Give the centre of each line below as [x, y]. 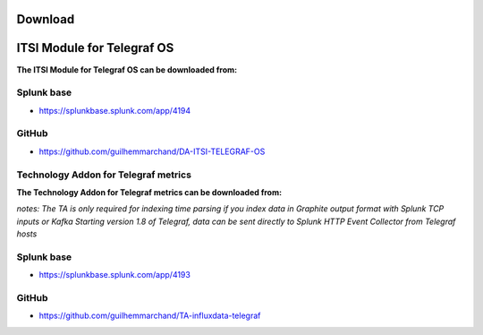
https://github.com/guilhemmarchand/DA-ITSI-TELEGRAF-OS [152, 151]
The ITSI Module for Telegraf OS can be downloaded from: [127, 69]
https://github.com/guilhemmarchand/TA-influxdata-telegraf [150, 316]
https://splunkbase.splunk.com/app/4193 [115, 275]
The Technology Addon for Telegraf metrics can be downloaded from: [149, 192]
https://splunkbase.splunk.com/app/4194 [115, 110]
